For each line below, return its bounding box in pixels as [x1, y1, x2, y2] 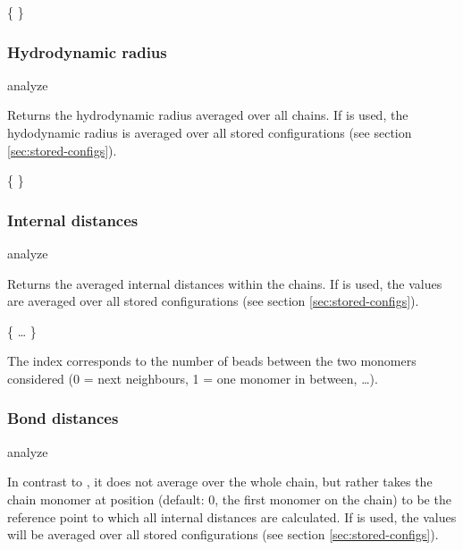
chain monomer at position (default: [7, 489, 205, 508]
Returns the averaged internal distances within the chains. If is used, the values [7, 274, 442, 292]
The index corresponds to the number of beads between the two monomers [7, 351, 417, 370]
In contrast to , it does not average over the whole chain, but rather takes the [7, 472, 433, 491]
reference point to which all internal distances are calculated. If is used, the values [7, 507, 457, 526]
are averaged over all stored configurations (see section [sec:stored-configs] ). [7, 292, 419, 310]
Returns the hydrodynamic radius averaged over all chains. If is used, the [7, 106, 408, 124]
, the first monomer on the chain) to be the [215, 489, 451, 508]
